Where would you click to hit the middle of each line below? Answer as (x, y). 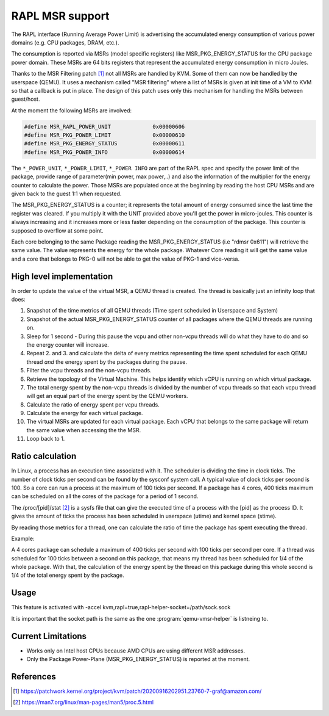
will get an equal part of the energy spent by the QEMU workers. (107, 396)
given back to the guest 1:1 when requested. (66, 193)
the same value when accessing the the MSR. (84, 430)
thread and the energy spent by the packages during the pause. (107, 362)
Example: (23, 538)
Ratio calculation (44, 456)
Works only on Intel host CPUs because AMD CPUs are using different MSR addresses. (136, 651)
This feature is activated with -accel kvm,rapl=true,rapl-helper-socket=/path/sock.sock (121, 607)
